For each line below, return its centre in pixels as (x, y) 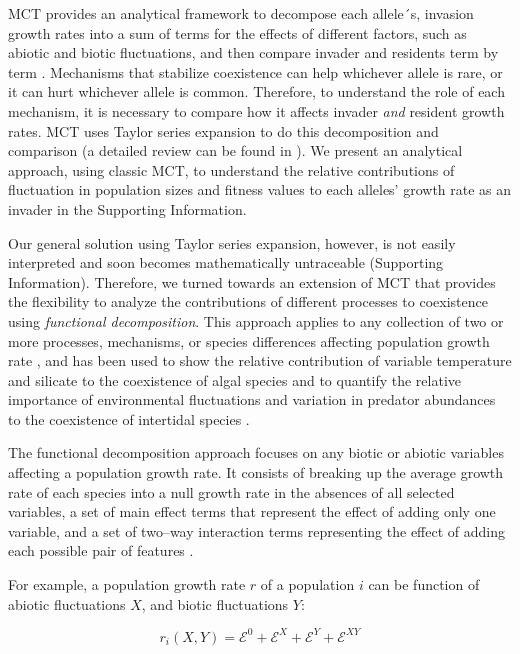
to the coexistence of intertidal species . (129, 418)
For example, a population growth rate (127, 584)
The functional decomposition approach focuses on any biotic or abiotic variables (256, 452)
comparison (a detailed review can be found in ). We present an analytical (235, 150)
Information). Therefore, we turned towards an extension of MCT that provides (252, 281)
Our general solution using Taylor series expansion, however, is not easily (232, 242)
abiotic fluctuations (67, 603)
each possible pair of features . (101, 550)
